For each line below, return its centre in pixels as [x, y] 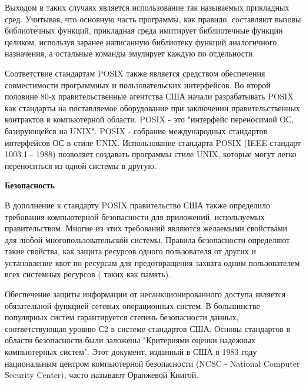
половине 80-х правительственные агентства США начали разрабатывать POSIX [149, 96]
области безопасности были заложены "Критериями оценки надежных [130, 340]
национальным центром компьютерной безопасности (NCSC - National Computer [152, 363]
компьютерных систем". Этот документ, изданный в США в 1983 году [131, 352]
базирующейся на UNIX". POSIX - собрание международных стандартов [136, 130]
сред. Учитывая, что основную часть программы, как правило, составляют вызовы [153, 19]
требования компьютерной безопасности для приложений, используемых [135, 216]
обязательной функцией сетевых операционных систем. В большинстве [132, 305]
